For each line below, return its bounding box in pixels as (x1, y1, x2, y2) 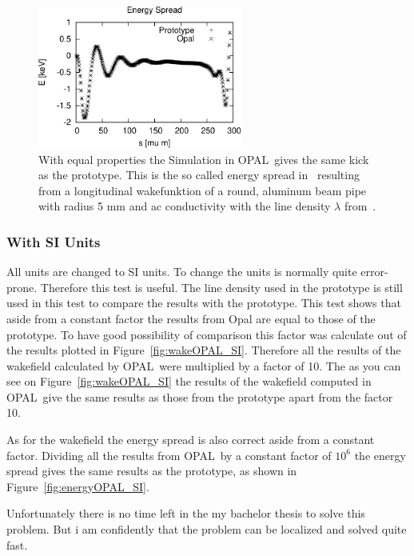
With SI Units (6, 231, 101, 251)
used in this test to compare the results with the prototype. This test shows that (6, 294, 401, 311)
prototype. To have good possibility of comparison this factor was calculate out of (6, 326, 407, 342)
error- (360, 263, 388, 280)
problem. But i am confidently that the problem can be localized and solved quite (6, 521, 407, 538)
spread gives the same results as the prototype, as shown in (6, 462, 297, 479)
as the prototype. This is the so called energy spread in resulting (38, 166, 360, 183)
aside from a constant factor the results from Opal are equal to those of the (6, 310, 376, 326)
